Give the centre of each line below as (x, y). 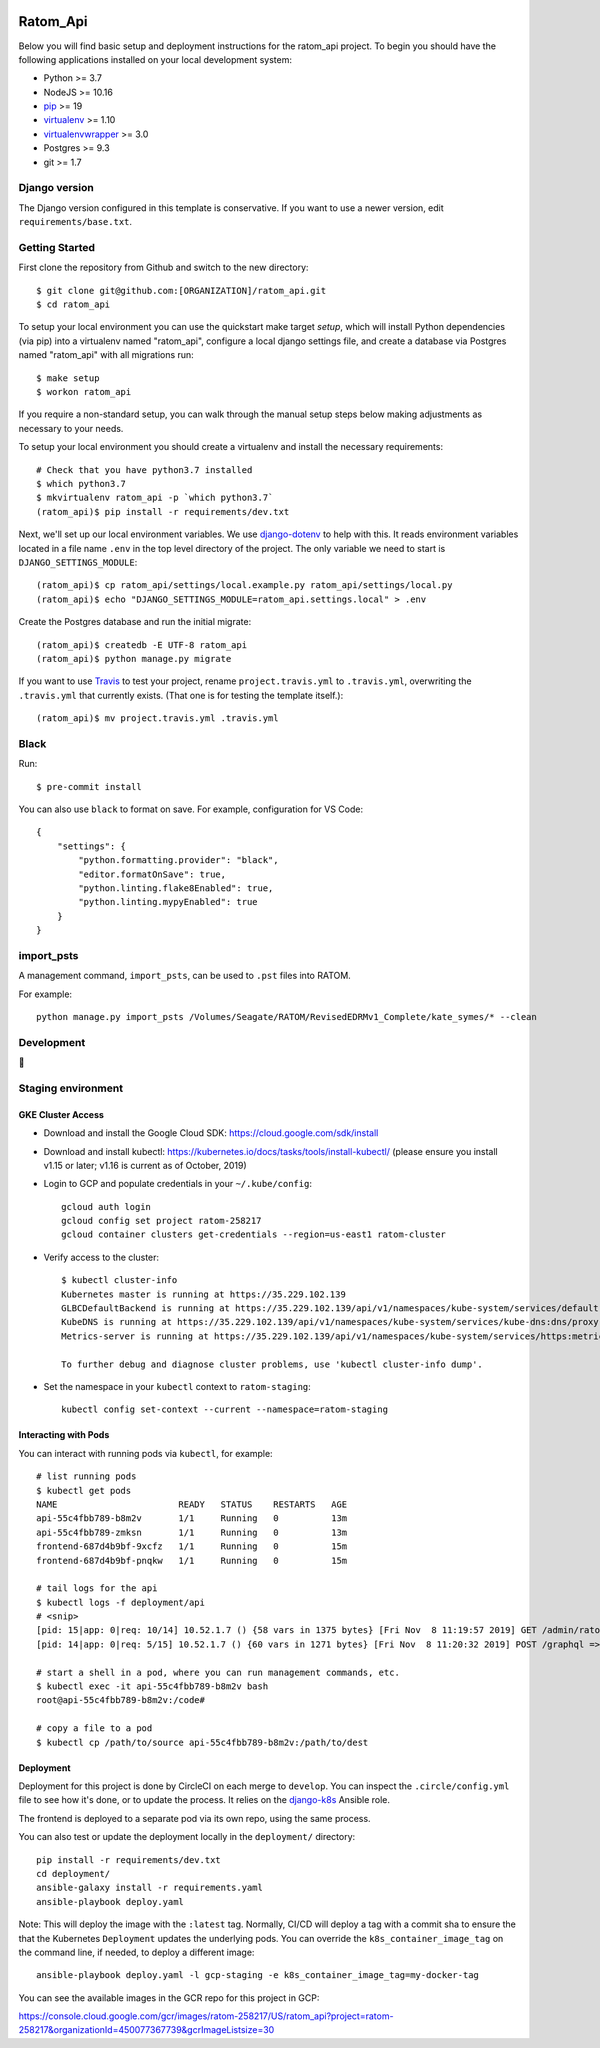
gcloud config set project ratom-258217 (161, 1221)
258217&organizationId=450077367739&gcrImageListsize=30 (146, 2030)
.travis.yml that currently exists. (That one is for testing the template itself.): (181, 695)
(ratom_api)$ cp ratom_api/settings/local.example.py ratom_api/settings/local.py (244, 585)
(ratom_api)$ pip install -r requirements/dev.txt (163, 511)
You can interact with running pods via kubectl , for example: (146, 1453)
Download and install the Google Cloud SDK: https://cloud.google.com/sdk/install (211, 1133)
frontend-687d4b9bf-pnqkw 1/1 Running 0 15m (192, 1560)
